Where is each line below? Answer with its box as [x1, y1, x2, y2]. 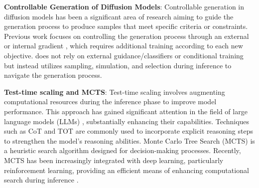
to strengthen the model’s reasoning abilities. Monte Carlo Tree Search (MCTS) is [4, 135, 255, 146]
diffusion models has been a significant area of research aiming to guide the [4, 11, 234, 21]
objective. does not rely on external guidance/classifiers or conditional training [4, 50, 244, 60]
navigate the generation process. [4, 70, 102, 80]
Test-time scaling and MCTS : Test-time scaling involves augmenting [4, 86, 225, 97]
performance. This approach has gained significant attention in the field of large [4, 106, 248, 116]
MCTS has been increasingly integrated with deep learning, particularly [4, 155, 224, 165]
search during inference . [4, 175, 79, 185]
